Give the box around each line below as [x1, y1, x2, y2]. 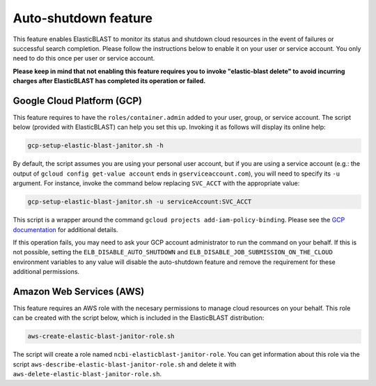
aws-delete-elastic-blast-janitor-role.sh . [13, 370, 162, 378]
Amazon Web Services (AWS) [13, 286, 145, 298]
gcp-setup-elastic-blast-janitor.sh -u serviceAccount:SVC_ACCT [27, 198, 252, 206]
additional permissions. [13, 268, 80, 276]
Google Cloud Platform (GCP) [13, 95, 143, 107]
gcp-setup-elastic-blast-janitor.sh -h [27, 141, 164, 150]
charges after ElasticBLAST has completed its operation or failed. [13, 77, 206, 85]
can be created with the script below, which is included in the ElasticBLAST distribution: [13, 314, 265, 322]
